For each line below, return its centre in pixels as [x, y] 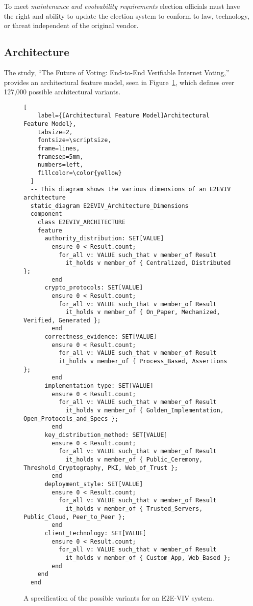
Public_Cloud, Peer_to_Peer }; [75, 517]
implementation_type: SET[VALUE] [99, 386]
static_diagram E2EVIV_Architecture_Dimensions [110, 206]
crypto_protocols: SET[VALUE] [94, 288]
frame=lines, [59, 149]
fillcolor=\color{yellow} [80, 173]
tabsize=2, [55, 132]
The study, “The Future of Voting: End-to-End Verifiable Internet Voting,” [117, 72]
